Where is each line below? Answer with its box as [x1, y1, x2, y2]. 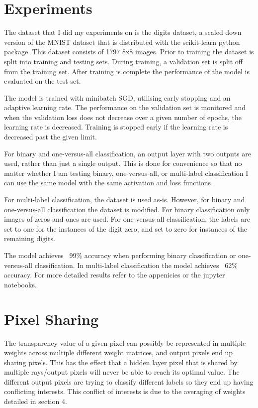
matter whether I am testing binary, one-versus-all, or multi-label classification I [4, 167, 249, 178]
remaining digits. [4, 233, 55, 244]
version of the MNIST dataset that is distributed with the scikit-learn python [4, 36, 240, 47]
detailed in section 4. [4, 396, 67, 407]
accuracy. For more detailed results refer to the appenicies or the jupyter [4, 270, 225, 280]
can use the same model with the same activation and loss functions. [4, 177, 213, 188]
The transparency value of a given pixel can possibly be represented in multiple [4, 337, 246, 348]
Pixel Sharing [4, 308, 98, 329]
